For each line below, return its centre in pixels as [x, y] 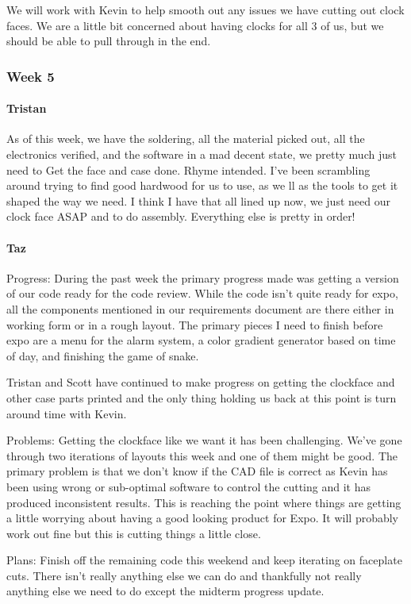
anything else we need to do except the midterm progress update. [165, 591]
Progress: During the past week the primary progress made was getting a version [203, 277]
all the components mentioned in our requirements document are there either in [200, 308]
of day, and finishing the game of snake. [103, 355]
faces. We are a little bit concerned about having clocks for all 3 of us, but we [195, 25]
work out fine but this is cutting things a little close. [134, 533]
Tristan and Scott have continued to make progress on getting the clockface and [201, 382]
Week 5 [31, 76]
